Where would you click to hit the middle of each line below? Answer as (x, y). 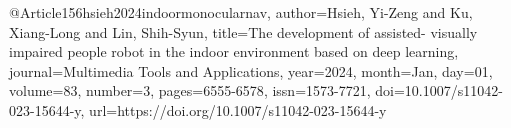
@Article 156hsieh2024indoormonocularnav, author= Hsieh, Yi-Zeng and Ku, (241, 12)
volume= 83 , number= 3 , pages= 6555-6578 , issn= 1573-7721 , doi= (207, 90)
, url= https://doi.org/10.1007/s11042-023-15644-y (233, 109)
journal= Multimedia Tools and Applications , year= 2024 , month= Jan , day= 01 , (251, 70)
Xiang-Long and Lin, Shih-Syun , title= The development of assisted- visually (243, 31)
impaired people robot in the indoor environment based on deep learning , (234, 51)
